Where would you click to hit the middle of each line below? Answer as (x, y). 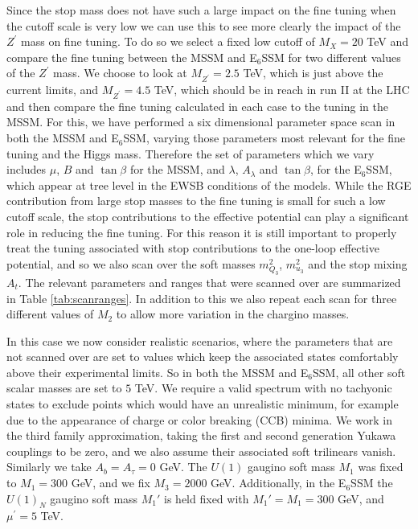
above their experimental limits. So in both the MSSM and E (158, 372)
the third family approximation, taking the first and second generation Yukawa (201, 435)
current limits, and (53, 90)
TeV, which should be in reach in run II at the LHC (282, 90)
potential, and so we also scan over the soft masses (131, 263)
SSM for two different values (331, 57)
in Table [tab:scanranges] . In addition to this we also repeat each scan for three (202, 298)
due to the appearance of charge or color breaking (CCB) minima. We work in (199, 419)
